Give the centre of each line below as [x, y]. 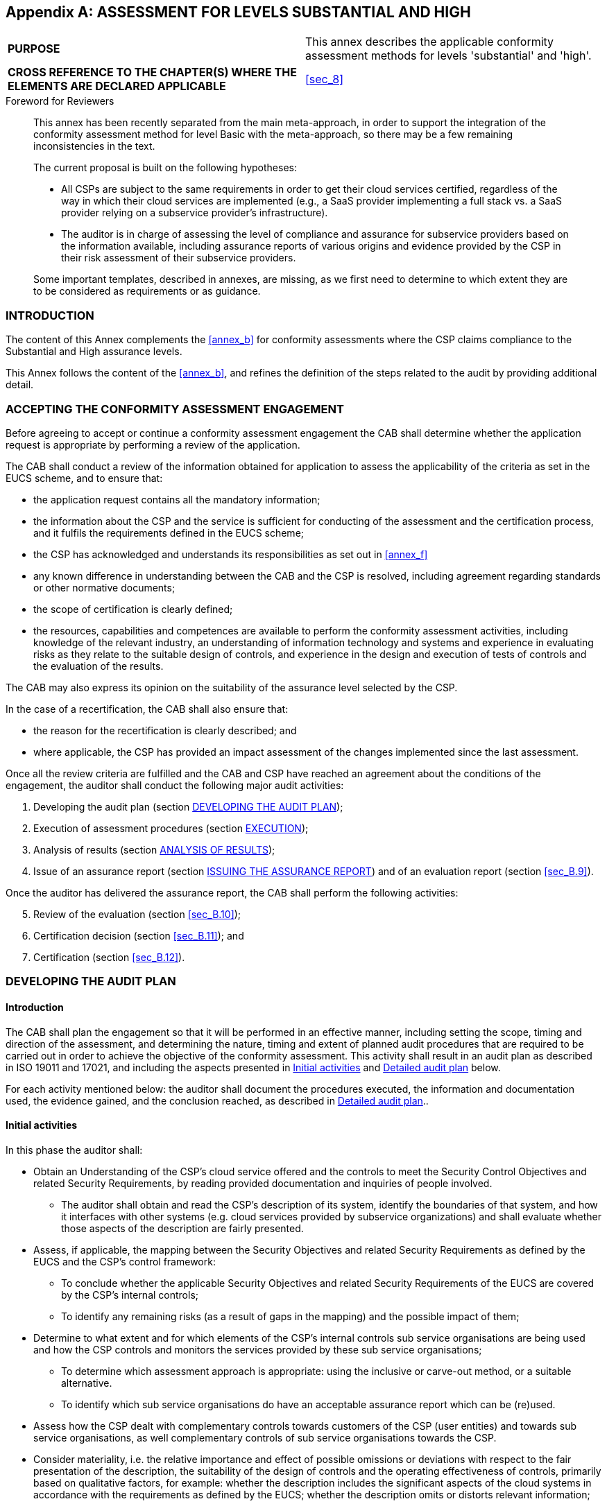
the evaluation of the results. [99, 666]
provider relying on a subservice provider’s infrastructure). [195, 213]
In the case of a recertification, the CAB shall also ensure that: [147, 709]
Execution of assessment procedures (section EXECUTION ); [171, 828]
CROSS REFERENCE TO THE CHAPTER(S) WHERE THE [152, 72]
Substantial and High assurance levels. [94, 352]
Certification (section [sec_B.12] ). [109, 957]
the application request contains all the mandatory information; [177, 499]
